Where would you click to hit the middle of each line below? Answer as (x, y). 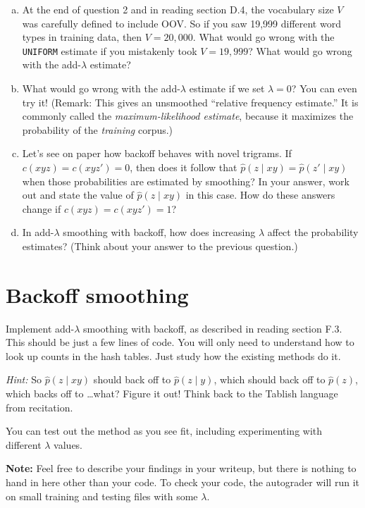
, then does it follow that (184, 167)
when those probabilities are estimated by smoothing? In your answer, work (186, 181)
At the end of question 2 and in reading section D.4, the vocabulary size (178, 9)
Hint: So (24, 379)
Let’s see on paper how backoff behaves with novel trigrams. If (157, 153)
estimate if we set (227, 88)
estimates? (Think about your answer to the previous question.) (160, 246)
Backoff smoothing (97, 294)
